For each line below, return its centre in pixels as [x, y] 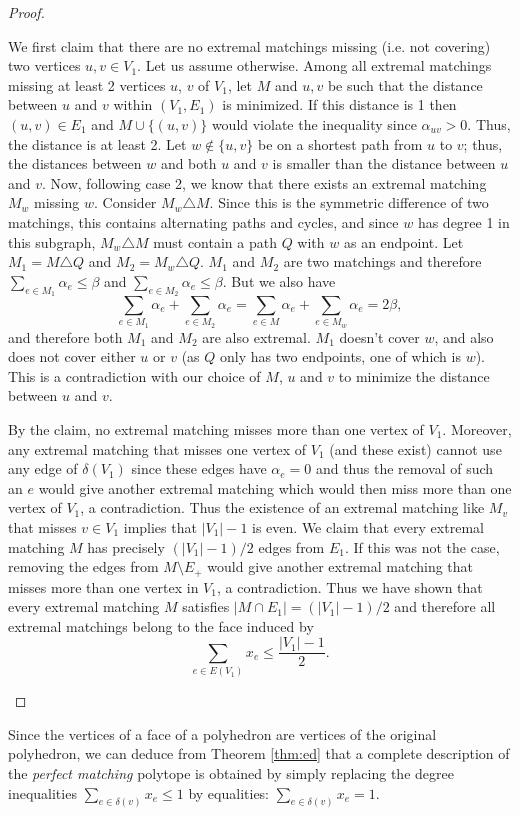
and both [188, 163]
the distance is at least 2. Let [97, 143]
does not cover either [72, 356]
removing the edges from [83, 566]
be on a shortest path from [340, 143]
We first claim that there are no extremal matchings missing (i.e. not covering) [249, 45]
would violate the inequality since [314, 123]
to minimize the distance [414, 375]
